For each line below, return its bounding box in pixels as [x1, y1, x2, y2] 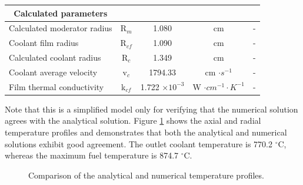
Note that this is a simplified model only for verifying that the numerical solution [5, 103, 298, 115]
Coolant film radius [9, 37, 79, 49]
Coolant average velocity [9, 65, 98, 78]
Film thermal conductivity [9, 80, 104, 92]
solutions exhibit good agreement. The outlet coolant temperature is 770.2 [5, 137, 272, 150]
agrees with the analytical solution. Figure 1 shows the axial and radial [5, 114, 261, 127]
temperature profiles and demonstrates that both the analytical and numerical [5, 126, 287, 138]
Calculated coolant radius [9, 51, 101, 64]
